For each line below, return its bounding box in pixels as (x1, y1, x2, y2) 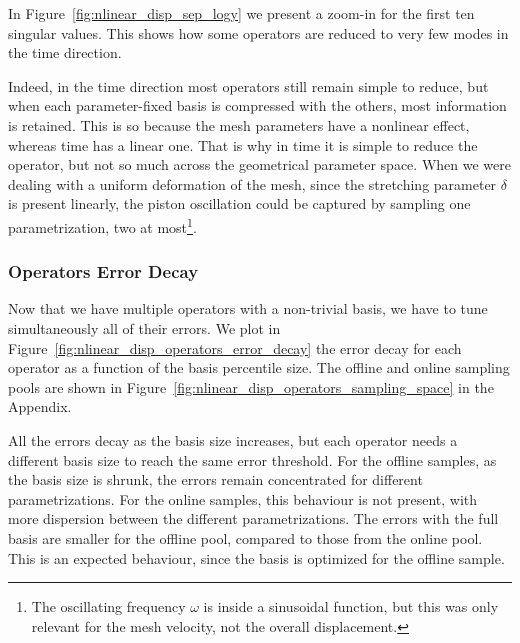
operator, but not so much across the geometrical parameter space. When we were (8, 154, 511, 175)
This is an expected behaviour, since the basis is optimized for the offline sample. (8, 547, 505, 568)
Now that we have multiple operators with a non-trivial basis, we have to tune (8, 298, 488, 319)
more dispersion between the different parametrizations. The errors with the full (8, 508, 499, 529)
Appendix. (8, 396, 72, 417)
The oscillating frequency (31, 596, 186, 617)
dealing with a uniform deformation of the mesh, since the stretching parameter (8, 173, 497, 194)
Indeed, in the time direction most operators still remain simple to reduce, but (8, 75, 489, 96)
